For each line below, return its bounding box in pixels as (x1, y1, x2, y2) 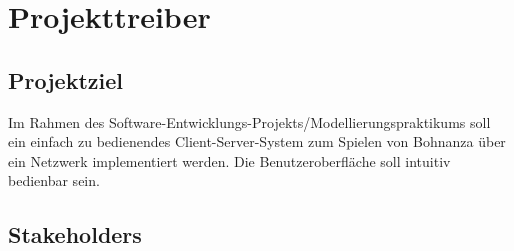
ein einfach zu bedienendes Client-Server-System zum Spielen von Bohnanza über (8, 131, 506, 152)
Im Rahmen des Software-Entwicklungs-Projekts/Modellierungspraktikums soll (8, 111, 491, 132)
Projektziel (8, 64, 123, 95)
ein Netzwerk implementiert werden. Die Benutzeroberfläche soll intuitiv (8, 150, 451, 171)
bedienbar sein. (8, 170, 100, 191)
